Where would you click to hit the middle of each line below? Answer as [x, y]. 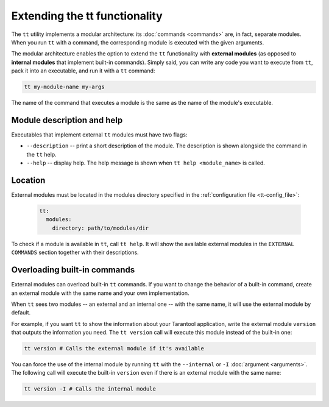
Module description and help [67, 120]
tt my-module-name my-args [64, 87]
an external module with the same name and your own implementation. [100, 293]
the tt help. [42, 154]
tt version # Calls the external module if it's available [114, 349]
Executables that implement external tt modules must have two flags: [99, 135]
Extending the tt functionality [87, 16]
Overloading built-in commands [73, 270]
